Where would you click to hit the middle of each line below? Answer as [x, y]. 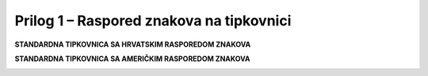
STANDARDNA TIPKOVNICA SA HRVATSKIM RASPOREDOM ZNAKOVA [133, 44]
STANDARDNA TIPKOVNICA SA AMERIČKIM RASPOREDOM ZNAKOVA [132, 59]
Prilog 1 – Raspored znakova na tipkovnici [153, 21]
